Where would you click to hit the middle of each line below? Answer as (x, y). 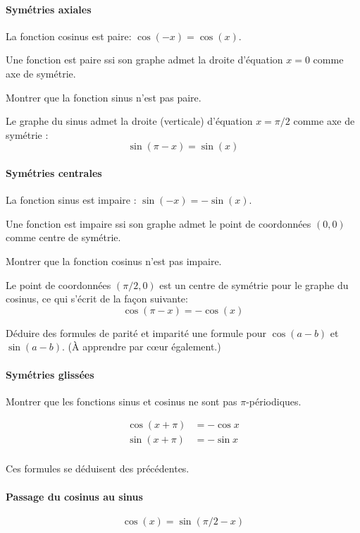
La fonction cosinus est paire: (69, 36)
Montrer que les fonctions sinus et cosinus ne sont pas (122, 401)
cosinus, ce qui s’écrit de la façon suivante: (97, 299)
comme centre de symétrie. (63, 237)
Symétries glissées (50, 374)
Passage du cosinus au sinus (74, 496)
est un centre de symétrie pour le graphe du (254, 284)
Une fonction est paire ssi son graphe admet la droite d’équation (144, 60)
